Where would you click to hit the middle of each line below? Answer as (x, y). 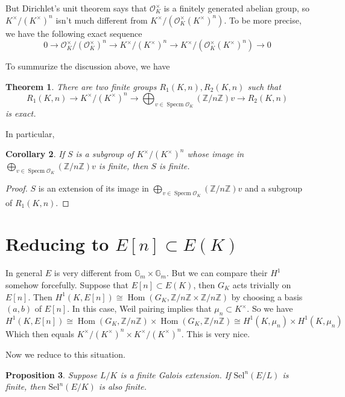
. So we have (270, 308)
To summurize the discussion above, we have (88, 66)
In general (24, 273)
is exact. (21, 113)
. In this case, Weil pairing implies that (139, 308)
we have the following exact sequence (74, 33)
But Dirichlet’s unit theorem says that (76, 8)
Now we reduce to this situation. (65, 354)
